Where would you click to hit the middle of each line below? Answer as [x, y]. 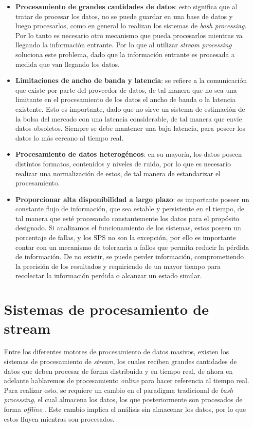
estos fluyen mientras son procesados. [59, 418]
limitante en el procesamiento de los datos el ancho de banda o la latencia [125, 99]
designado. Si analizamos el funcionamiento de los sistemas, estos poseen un [128, 228]
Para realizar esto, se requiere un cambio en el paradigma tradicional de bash [118, 390]
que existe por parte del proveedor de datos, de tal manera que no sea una [126, 90]
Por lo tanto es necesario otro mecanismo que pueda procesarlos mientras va [129, 35]
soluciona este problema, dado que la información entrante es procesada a [125, 54]
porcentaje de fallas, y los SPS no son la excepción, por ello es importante [126, 237]
